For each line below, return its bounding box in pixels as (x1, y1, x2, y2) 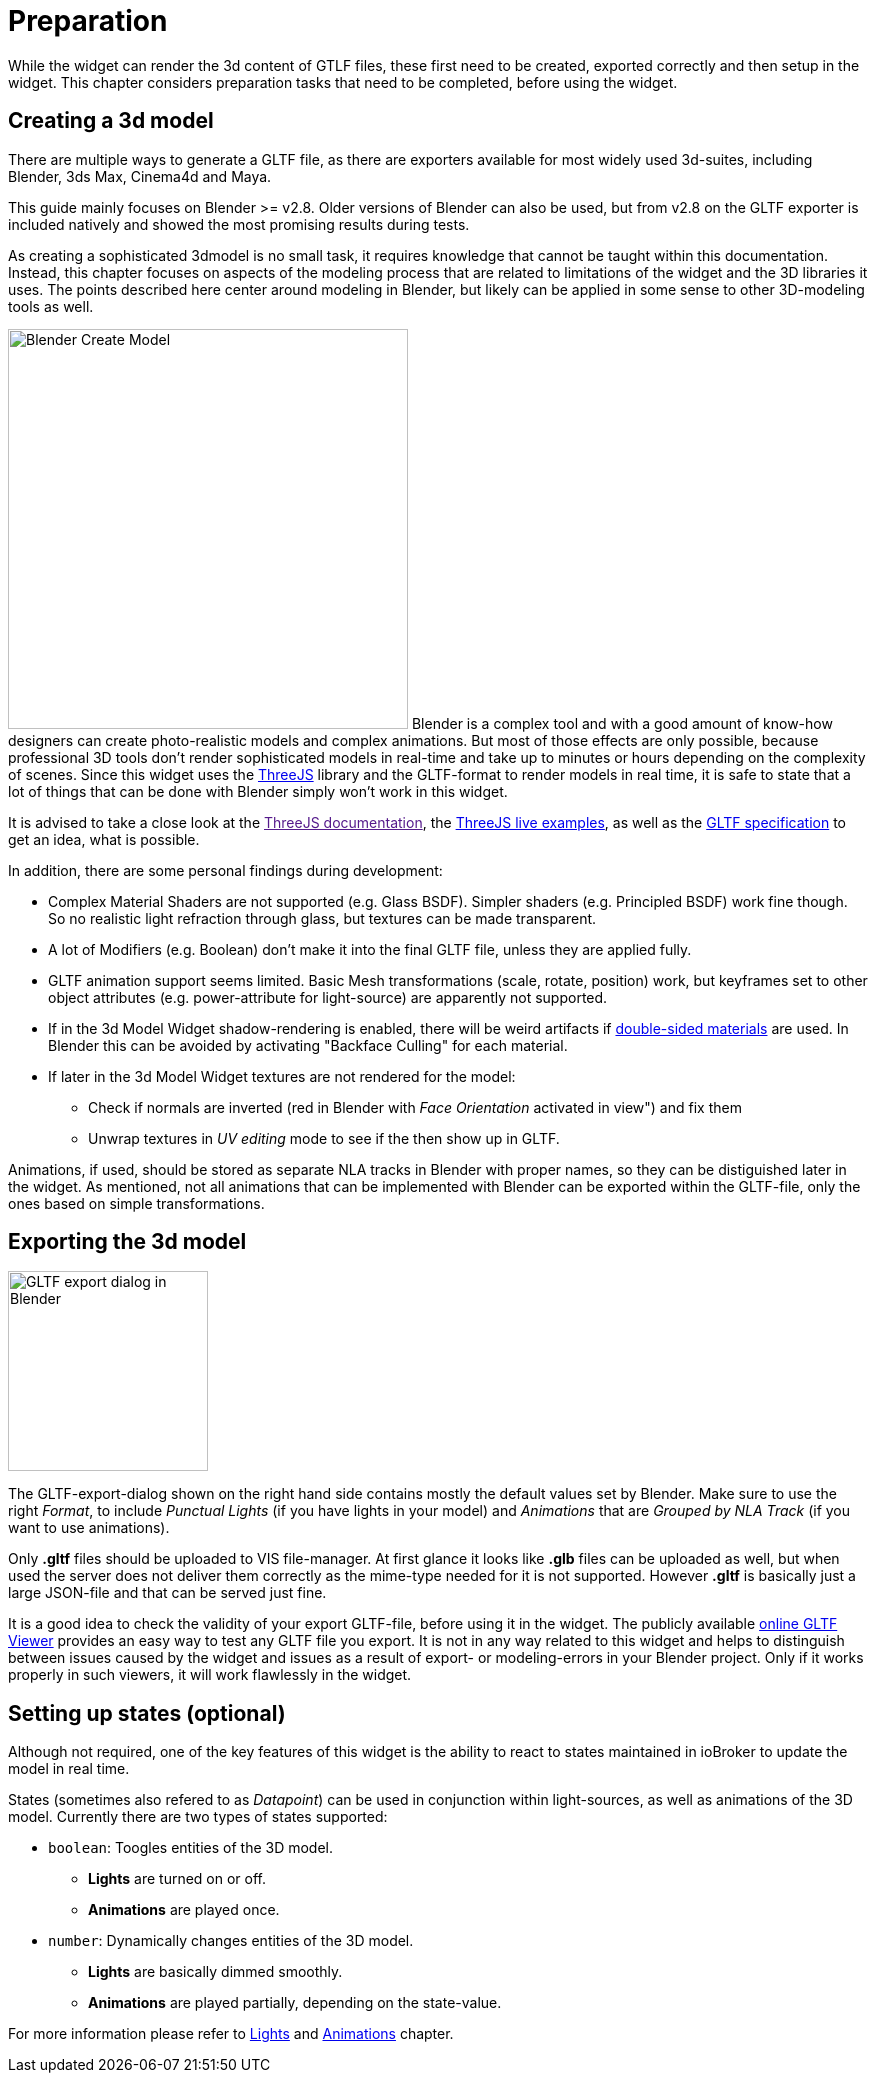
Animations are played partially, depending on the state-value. (88, 1994, 502, 2012)
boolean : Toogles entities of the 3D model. (48, 1839, 334, 1857)
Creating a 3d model (8, 108, 214, 134)
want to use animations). (8, 1519, 170, 1537)
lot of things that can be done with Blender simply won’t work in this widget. (8, 782, 508, 800)
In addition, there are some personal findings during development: (8, 861, 443, 879)
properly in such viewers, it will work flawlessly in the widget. (8, 1666, 412, 1684)
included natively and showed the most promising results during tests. (8, 215, 470, 233)
